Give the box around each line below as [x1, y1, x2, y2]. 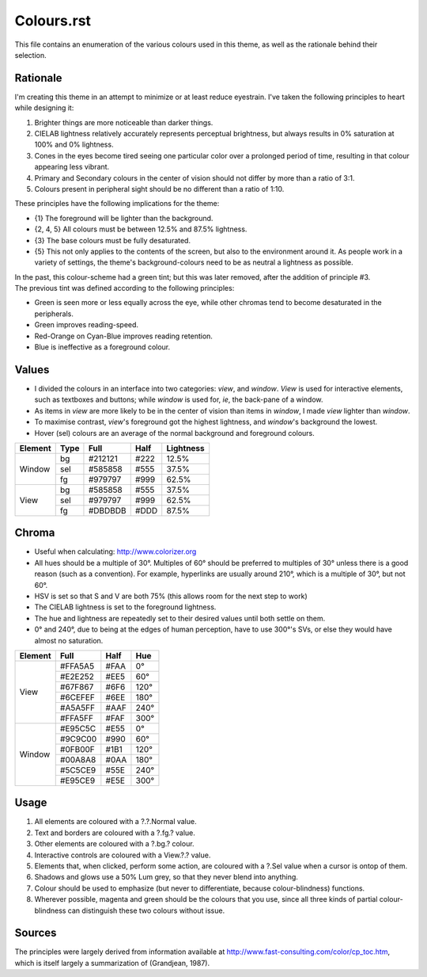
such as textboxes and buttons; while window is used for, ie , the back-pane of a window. [34, 395, 323, 404]
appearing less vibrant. [34, 162, 110, 172]
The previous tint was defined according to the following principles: [14, 284, 235, 293]
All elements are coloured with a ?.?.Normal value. [34, 817, 197, 826]
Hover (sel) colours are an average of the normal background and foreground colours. [34, 428, 316, 437]
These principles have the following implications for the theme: [14, 199, 220, 208]
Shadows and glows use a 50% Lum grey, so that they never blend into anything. [34, 872, 298, 882]
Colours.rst [14, 12, 91, 29]
